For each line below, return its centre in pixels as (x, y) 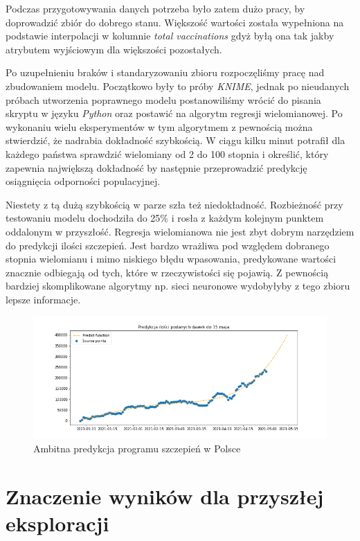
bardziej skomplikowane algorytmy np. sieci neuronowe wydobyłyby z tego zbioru (178, 286)
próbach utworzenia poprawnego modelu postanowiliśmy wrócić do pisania (163, 99)
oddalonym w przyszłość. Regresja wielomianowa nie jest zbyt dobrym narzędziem (180, 231)
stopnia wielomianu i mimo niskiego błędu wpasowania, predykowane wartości (171, 259)
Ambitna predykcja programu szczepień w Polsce (137, 448)
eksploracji (57, 523)
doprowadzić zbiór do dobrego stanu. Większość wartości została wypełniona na (175, 22)
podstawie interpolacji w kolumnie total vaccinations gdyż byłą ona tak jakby (170, 36)
